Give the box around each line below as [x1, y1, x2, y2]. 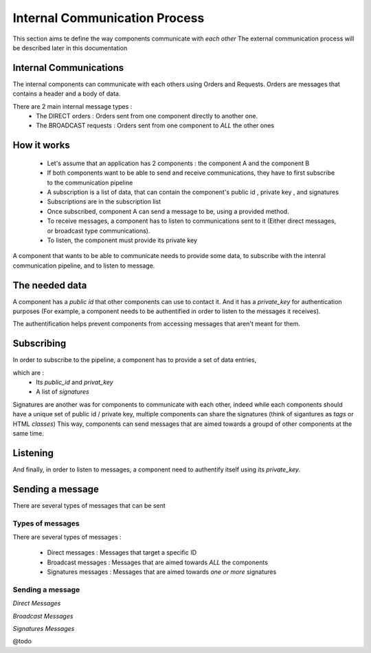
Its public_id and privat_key [36, 378, 113, 387]
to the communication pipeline [47, 178, 133, 186]
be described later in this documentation [12, 43, 128, 52]
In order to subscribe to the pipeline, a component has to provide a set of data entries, [12, 356, 257, 364]
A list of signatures [36, 387, 89, 396]
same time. [12, 429, 45, 438]
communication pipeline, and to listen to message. [12, 261, 155, 270]
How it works [12, 140, 70, 151]
